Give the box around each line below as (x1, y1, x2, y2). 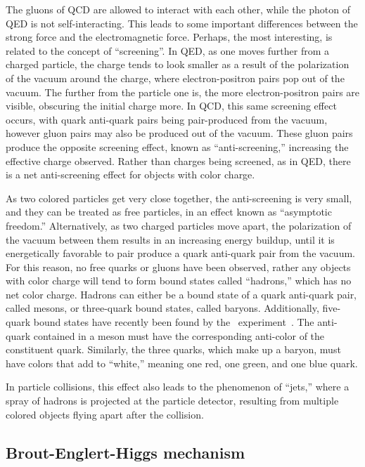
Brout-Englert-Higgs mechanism (6, 441, 245, 463)
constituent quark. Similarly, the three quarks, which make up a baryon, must (6, 342, 341, 357)
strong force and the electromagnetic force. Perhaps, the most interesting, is (6, 29, 333, 44)
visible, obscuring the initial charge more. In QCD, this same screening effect (6, 98, 337, 113)
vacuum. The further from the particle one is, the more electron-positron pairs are (6, 84, 360, 99)
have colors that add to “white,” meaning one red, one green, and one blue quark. (6, 355, 358, 370)
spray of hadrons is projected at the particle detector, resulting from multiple (6, 393, 339, 408)
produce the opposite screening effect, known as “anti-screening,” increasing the (6, 139, 349, 154)
